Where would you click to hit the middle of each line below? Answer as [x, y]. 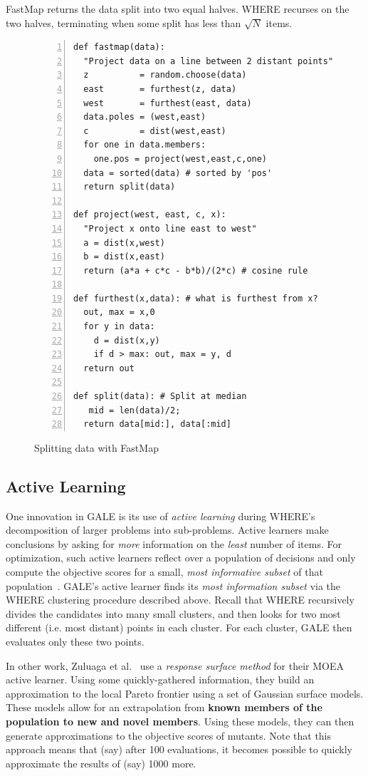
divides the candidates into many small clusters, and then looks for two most [173, 613]
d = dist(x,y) [127, 340]
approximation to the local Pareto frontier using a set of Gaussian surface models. [185, 693]
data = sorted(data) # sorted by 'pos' [178, 173]
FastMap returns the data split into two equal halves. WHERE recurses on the [178, 9]
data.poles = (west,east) [145, 117]
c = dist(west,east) [155, 131]
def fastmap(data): [119, 47]
